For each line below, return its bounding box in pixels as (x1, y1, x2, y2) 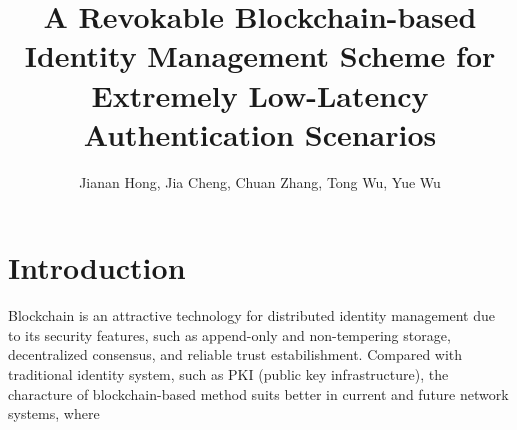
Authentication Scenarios (83, 113, 437, 154)
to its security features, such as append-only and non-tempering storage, (8, 324, 451, 345)
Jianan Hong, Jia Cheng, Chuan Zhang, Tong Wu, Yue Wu (79, 171, 441, 192)
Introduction (8, 247, 186, 288)
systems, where (8, 403, 100, 424)
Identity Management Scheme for (24, 35, 496, 76)
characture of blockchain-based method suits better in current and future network (8, 383, 509, 404)
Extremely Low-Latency (91, 74, 429, 115)
